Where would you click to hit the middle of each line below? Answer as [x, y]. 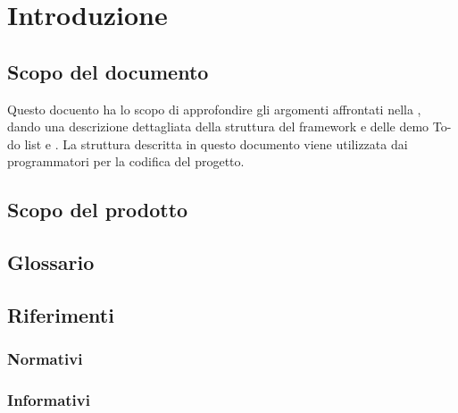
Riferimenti [61, 314]
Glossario [51, 262]
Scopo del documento [108, 71]
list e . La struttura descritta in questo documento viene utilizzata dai [216, 143]
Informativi [49, 400]
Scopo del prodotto [98, 210]
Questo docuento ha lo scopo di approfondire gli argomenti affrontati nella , [214, 109]
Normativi [45, 359]
